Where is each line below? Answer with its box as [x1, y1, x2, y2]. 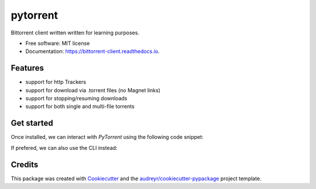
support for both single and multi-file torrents [25, 103, 135, 110]
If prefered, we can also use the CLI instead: [11, 144, 118, 151]
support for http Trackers [25, 79, 87, 86]
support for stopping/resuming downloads [25, 95, 128, 102]
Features [11, 63, 44, 73]
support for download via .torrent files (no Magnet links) [25, 86, 161, 93]
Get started [11, 118, 53, 128]
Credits [11, 159, 39, 169]
